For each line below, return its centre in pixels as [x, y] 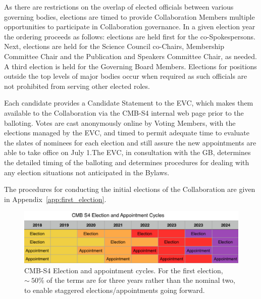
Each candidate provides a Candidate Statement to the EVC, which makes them [129, 103]
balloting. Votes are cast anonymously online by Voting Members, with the [120, 122]
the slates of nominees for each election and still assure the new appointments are [130, 142]
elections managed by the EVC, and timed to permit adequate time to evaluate [127, 133]
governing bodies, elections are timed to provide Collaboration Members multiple [129, 16]
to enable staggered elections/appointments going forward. [115, 290]
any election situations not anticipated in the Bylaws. [87, 172]
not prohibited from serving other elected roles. [77, 86]
